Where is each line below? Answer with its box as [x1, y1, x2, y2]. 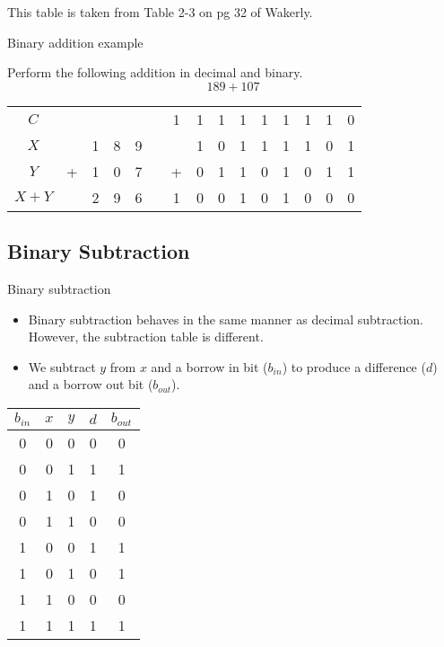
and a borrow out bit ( [28, 375, 153, 394]
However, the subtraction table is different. [28, 327, 264, 346]
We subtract [28, 357, 96, 376]
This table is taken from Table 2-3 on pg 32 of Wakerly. [7, 3, 313, 21]
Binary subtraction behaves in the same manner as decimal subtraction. [28, 309, 423, 328]
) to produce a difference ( [282, 357, 426, 376]
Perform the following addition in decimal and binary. [7, 63, 303, 82]
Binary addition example [7, 32, 144, 51]
